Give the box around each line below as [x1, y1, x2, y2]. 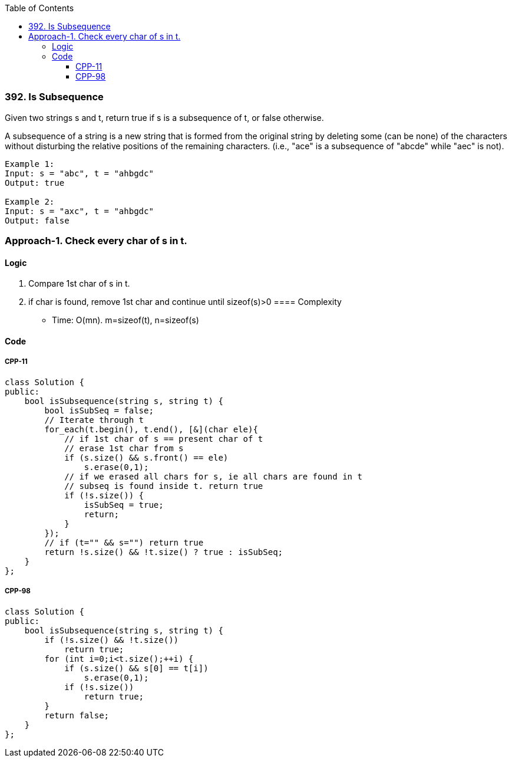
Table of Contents [5, 3, 74, 13]
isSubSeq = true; [84, 500, 164, 510]
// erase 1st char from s [64, 443, 184, 453]
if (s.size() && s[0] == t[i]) [64, 663, 209, 673]
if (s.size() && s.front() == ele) [64, 452, 229, 462]
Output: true [5, 178, 65, 188]
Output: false [5, 215, 70, 225]
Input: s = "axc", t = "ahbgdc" [5, 206, 154, 216]
